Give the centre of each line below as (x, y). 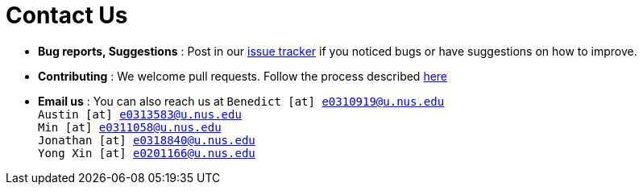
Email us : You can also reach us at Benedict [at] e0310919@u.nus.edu (241, 101)
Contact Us (67, 15)
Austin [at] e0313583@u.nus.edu (140, 114)
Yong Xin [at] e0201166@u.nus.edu (147, 153)
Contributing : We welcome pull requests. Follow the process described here (243, 76)
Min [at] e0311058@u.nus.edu (130, 127)
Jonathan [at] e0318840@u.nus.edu (147, 140)
